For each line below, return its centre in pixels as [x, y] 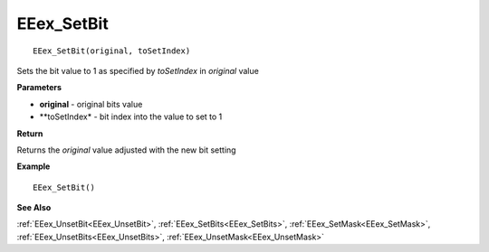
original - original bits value [91, 104]
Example [34, 166]
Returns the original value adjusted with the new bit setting [126, 150]
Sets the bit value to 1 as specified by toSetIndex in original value [138, 70]
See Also [34, 208]
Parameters [39, 88]
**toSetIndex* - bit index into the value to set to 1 [131, 117]
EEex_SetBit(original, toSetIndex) [112, 51]
